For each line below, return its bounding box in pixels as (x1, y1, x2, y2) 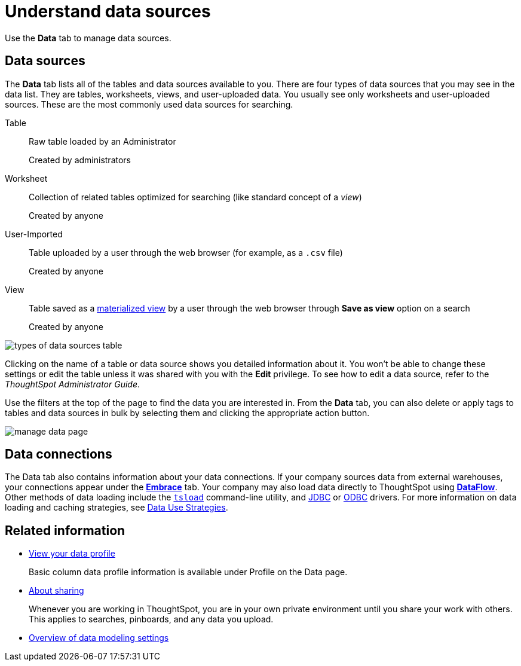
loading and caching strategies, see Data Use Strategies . (5, 502, 228, 513)
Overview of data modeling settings (29, 633, 169, 643)
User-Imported (5, 228, 63, 239)
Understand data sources (5, 1, 211, 22)
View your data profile (29, 548, 115, 559)
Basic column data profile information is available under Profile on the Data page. (29, 567, 348, 578)
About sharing (29, 585, 84, 596)
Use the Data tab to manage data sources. (5, 32, 171, 43)
